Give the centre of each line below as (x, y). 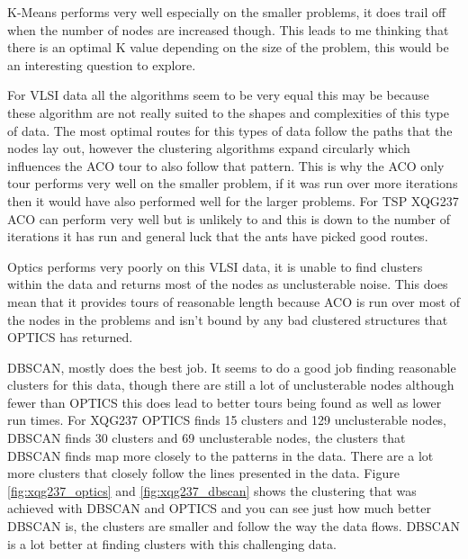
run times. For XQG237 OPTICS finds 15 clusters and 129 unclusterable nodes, (227, 420)
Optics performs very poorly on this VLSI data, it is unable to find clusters (215, 266)
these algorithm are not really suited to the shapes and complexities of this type (228, 112)
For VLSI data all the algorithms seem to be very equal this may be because (218, 95)
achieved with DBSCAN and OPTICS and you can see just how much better (219, 508)
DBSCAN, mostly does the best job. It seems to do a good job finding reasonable (232, 367)
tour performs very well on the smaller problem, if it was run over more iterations (233, 183)
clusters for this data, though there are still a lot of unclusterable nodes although (231, 385)
